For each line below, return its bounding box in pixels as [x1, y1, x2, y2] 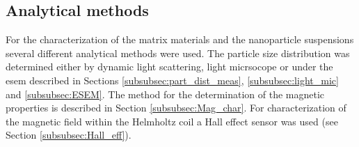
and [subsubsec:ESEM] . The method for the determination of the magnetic [6, 86, 325, 101]
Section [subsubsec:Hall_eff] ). [6, 127, 131, 142]
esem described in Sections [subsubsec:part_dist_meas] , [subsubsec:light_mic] [6, 72, 339, 87]
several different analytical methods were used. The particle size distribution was [6, 45, 350, 60]
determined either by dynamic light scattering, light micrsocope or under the [6, 59, 333, 74]
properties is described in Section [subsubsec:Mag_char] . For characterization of [6, 100, 346, 115]
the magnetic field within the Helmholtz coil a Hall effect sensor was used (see [6, 114, 338, 128]
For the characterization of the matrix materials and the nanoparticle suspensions [6, 32, 354, 47]
